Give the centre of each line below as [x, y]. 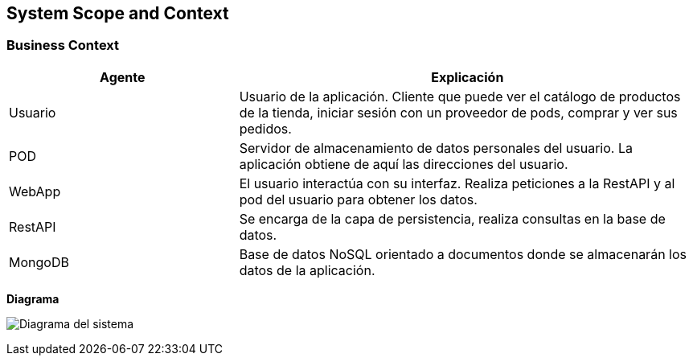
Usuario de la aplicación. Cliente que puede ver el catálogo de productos [460, 96]
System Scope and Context [118, 13]
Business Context [63, 45]
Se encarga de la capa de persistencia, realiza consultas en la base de [452, 218]
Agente [123, 77]
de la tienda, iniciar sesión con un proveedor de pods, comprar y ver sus [458, 112]
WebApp [35, 191]
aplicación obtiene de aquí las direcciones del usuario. [404, 164]
